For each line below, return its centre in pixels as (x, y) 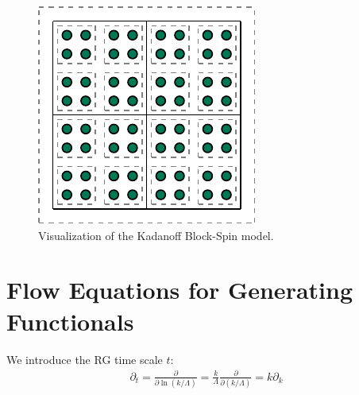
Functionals (70, 321)
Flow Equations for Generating (179, 290)
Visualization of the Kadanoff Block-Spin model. (156, 235)
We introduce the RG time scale (85, 359)
